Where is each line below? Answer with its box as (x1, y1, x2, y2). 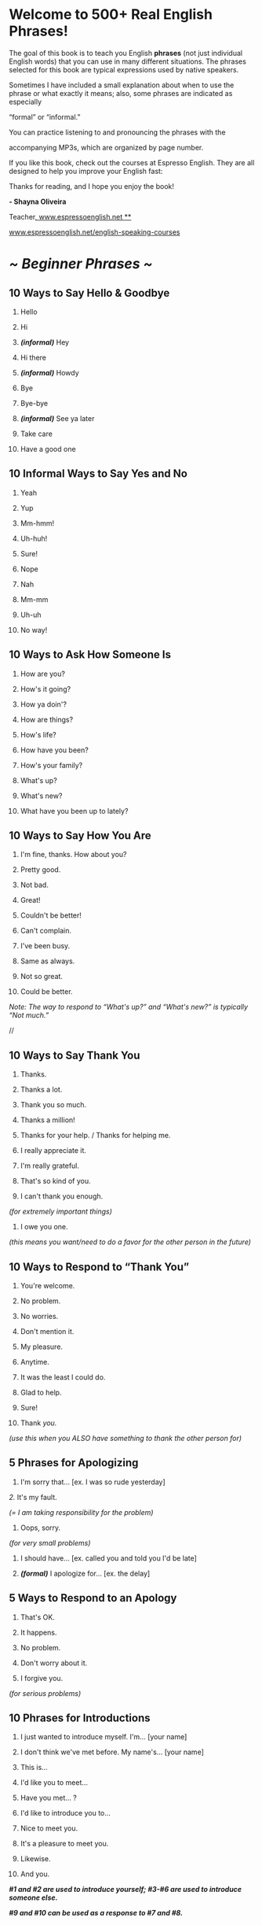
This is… (20, 1763, 48, 1772)
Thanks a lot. (20, 1084, 63, 1095)
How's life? (20, 730, 57, 739)
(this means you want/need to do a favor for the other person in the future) (9, 1237, 252, 1247)
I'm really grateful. (20, 1161, 80, 1170)
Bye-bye (20, 398, 49, 408)
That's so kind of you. (20, 1177, 91, 1186)
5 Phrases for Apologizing (9, 1456, 139, 1469)
